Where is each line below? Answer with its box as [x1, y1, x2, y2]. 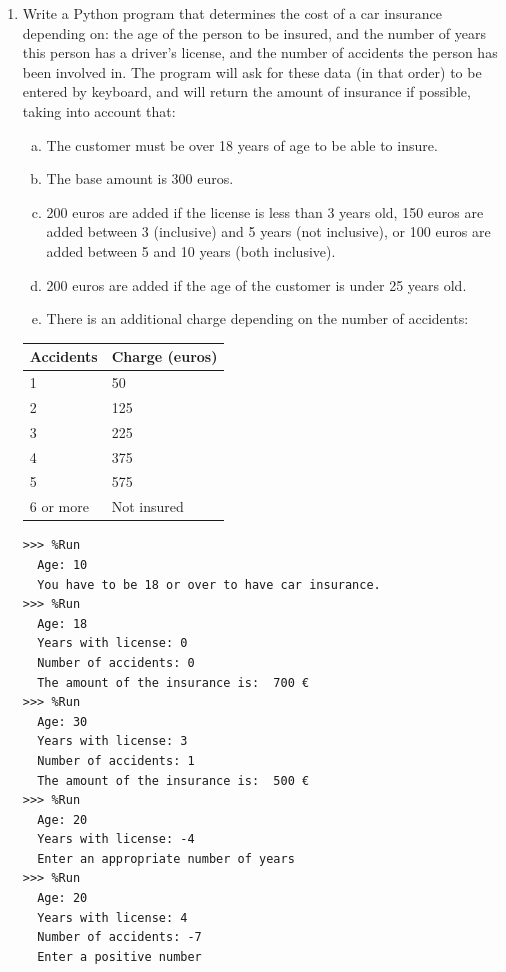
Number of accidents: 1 [37, 753, 195, 768]
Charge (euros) [111, 346, 218, 367]
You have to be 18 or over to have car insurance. [37, 577, 381, 592]
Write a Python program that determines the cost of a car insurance [22, 3, 442, 23]
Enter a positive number [37, 949, 202, 964]
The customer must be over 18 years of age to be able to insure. [46, 134, 438, 155]
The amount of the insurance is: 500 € [37, 773, 310, 788]
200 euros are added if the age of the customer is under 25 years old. [46, 274, 467, 295]
